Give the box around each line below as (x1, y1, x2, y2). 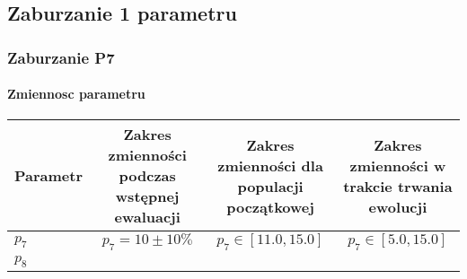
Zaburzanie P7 (7, 46, 115, 68)
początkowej (226, 196, 314, 217)
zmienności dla (217, 154, 323, 176)
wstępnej (115, 186, 180, 207)
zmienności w (349, 154, 446, 176)
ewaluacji (114, 206, 181, 228)
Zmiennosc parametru (7, 84, 145, 103)
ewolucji (368, 196, 427, 217)
